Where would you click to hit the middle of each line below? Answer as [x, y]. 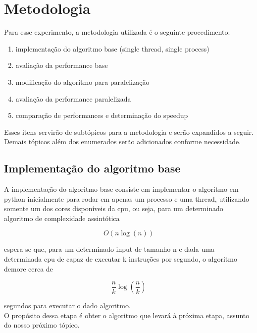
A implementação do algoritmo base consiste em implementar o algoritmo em [121, 189]
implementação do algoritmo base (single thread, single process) [112, 48]
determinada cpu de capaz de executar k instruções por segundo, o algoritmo [121, 259]
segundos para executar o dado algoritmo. [67, 305]
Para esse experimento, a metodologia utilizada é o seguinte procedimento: [117, 32]
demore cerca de [28, 268]
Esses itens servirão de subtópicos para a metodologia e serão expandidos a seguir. [129, 132]
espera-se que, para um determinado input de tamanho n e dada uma [109, 249]
